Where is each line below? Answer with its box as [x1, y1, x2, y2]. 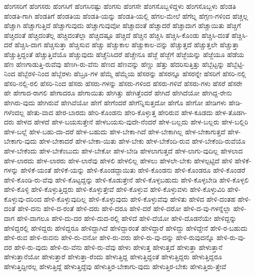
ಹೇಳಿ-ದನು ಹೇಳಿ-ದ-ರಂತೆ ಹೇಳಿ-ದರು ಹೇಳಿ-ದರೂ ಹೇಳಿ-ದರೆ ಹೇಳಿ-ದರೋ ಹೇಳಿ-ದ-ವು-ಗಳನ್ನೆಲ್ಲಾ [17, 203, 231, 214]
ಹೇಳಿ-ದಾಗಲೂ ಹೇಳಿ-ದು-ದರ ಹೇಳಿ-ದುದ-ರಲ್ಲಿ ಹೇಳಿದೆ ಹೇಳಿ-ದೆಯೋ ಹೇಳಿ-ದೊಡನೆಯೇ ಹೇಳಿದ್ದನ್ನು [17, 213, 237, 223]
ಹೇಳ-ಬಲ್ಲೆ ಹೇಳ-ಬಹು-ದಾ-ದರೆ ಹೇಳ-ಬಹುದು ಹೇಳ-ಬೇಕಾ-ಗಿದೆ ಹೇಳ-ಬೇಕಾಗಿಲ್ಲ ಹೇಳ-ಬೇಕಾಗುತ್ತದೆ [4, 126, 226, 136]
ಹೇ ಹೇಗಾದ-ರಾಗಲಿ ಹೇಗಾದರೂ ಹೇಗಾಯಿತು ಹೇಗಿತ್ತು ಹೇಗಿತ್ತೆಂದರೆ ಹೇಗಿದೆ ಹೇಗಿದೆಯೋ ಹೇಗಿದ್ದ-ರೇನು [4, 88, 232, 98]
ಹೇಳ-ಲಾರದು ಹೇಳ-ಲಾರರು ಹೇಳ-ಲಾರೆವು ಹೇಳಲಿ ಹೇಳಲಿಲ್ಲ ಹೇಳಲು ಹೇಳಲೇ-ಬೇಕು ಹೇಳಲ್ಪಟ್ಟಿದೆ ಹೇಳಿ [4, 155, 233, 165]
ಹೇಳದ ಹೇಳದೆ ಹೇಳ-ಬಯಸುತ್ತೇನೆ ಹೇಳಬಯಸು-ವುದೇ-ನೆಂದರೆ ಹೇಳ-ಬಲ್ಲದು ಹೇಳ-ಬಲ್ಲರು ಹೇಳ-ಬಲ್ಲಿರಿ [16, 117, 248, 127]
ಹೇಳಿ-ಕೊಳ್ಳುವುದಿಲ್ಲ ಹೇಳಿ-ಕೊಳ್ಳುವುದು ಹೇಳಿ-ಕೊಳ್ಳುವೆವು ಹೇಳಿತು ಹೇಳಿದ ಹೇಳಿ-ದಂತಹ [44, 193, 236, 204]
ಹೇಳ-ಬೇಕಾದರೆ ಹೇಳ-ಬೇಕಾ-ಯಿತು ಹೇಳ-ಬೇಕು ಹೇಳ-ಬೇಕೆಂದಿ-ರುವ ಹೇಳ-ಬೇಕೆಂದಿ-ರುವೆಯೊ [39, 136, 246, 146]
